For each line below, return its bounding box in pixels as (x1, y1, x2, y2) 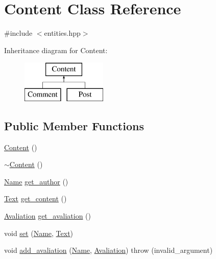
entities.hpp (44, 28, 81, 38)
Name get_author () (4, 176, 68, 186)
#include (4, 28, 33, 38)
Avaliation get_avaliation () (4, 210, 91, 221)
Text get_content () (4, 193, 67, 204)
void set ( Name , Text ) (4, 227, 74, 238)
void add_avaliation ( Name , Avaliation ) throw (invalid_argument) (4, 245, 213, 255)
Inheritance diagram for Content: (4, 44, 108, 55)
